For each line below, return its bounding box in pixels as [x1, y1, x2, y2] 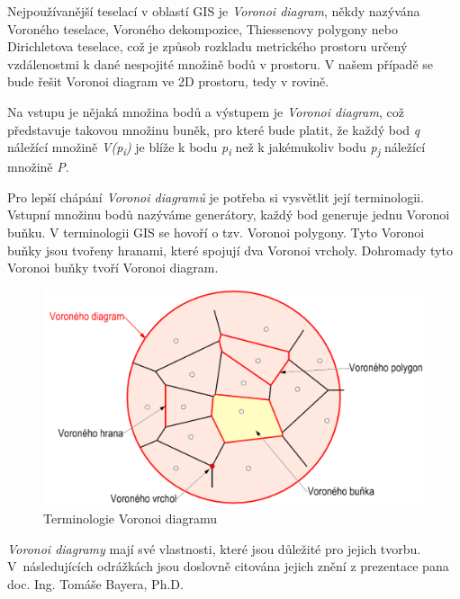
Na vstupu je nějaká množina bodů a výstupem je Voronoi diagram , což [7, 102, 404, 121]
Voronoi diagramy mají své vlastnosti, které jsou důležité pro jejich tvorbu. [7, 539, 421, 558]
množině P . [7, 157, 69, 176]
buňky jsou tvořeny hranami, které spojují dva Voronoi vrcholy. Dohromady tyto [7, 240, 453, 259]
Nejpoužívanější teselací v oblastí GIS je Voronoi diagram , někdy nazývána [7, 2, 420, 20]
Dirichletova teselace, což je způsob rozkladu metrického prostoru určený [7, 37, 408, 56]
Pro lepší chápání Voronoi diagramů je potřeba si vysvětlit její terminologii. [7, 187, 424, 206]
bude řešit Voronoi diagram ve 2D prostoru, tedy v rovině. [7, 72, 329, 91]
